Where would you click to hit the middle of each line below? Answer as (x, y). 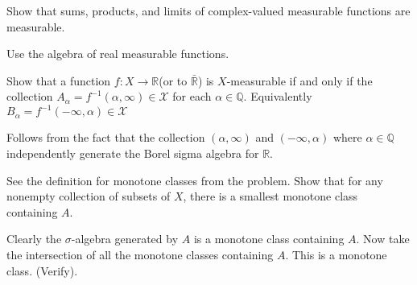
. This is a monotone (336, 255)
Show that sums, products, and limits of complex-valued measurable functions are (208, 10)
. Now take (383, 239)
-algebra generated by (125, 239)
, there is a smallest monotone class (270, 196)
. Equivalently (278, 96)
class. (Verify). (42, 270)
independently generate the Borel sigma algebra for (133, 153)
